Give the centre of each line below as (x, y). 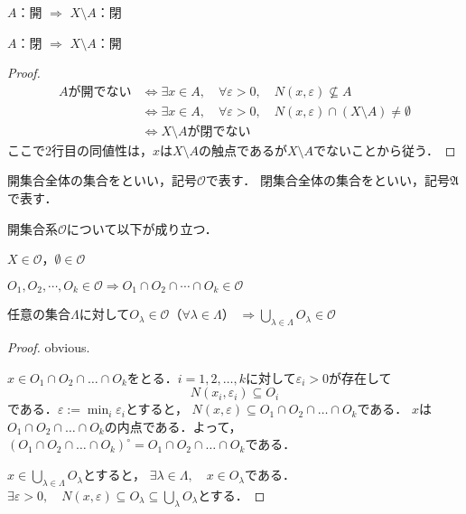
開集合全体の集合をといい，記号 (102, 180)
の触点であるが (243, 150)
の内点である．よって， (173, 426)
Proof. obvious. (49, 347)
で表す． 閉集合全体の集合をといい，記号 (327, 180)
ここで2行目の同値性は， (80, 150)
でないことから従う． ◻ (385, 150)
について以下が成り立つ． (142, 228)
